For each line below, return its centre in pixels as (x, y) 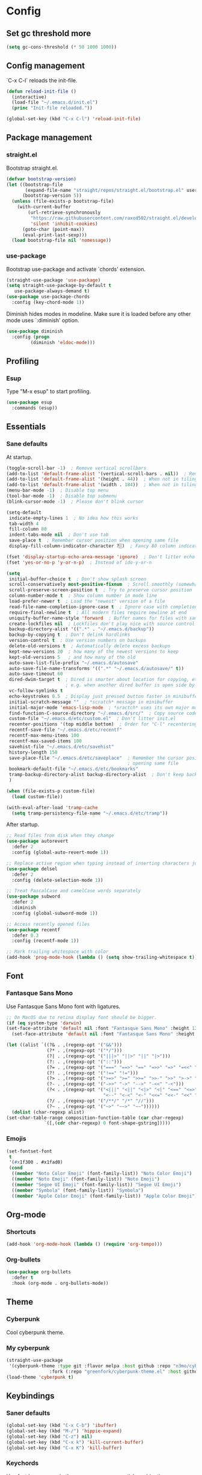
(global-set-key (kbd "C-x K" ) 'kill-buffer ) (64, 1448)
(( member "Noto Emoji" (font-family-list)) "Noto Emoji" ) (86, 1179)
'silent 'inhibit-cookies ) (64, 224)
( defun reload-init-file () (41, 91)
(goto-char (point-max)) (53, 229)
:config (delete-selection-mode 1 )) (57, 880)
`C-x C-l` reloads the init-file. (42, 80)
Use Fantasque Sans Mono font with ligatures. (63, 1006)
